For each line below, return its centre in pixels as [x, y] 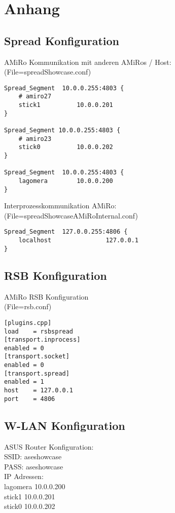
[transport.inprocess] [42, 340]
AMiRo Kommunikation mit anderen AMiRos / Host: [88, 62]
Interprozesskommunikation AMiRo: [60, 206]
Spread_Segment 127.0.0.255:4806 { [66, 232]
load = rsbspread [39, 331]
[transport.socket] [37, 357]
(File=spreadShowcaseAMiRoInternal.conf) [71, 215]
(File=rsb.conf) [28, 306]
